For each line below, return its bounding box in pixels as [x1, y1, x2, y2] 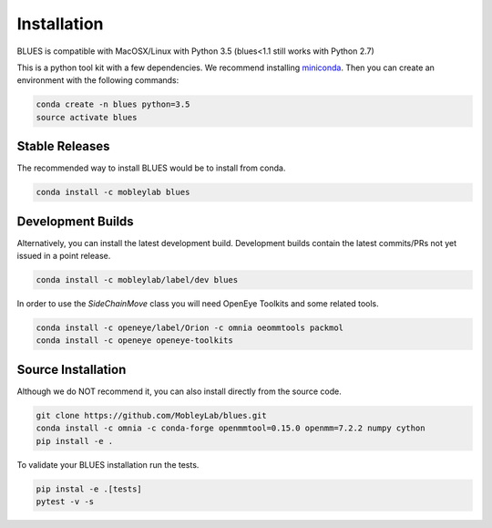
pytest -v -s [36, 497, 95, 507]
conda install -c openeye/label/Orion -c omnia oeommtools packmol [36, 323, 344, 333]
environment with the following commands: [16, 75, 179, 86]
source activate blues [36, 112, 138, 122]
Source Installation [16, 361, 127, 378]
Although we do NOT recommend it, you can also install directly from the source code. [16, 386, 342, 397]
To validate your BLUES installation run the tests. [16, 459, 200, 470]
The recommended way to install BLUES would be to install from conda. [16, 162, 286, 173]
